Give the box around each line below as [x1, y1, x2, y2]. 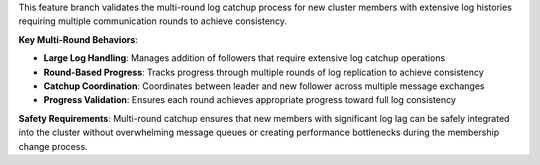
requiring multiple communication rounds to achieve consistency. [18, 15, 288, 27]
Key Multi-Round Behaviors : [18, 33, 139, 45]
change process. [18, 140, 89, 152]
